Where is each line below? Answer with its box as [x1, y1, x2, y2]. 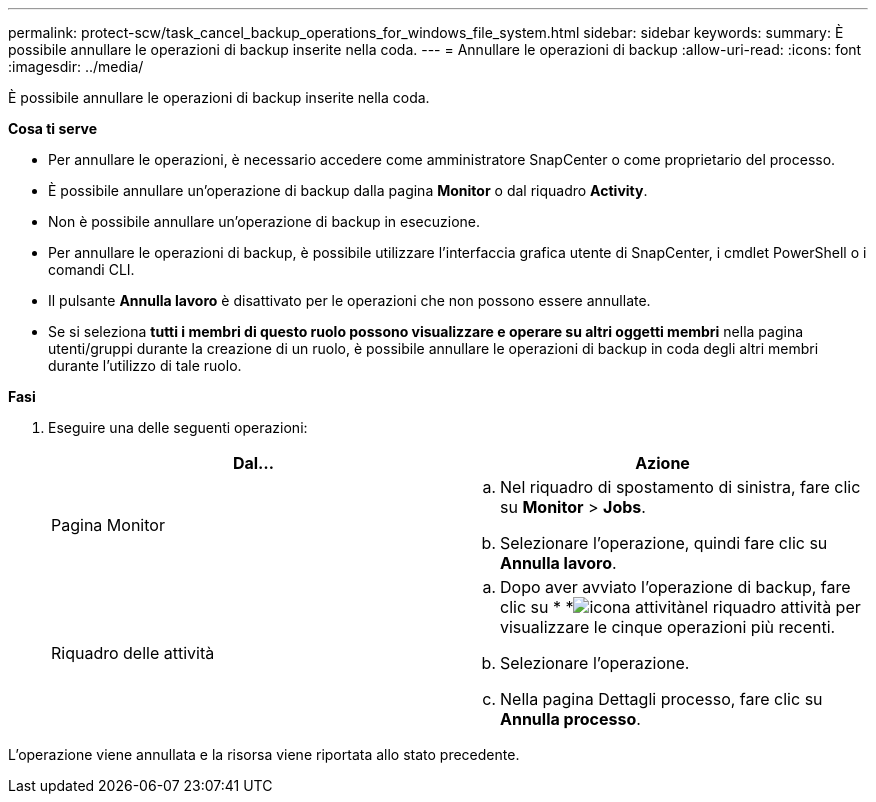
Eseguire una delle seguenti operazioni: [48, 419, 308, 436]
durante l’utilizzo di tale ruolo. [48, 357, 242, 374]
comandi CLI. [48, 261, 135, 278]
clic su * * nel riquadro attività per [500, 597, 861, 617]
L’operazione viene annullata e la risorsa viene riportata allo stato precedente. [8, 746, 520, 763]
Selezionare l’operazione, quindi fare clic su [500, 533, 828, 553]
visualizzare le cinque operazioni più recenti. [500, 617, 836, 637]
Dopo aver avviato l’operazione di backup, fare [500, 577, 851, 597]
